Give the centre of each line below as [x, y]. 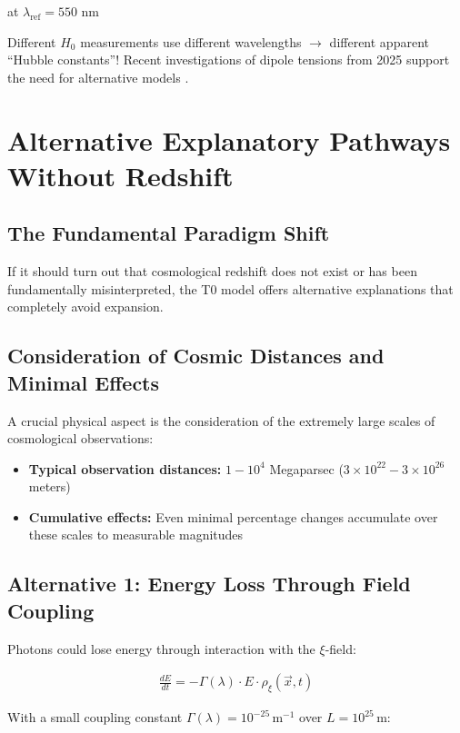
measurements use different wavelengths [191, 41]
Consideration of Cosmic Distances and [196, 356]
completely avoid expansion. [85, 307]
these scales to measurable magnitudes [136, 535]
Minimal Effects [84, 382]
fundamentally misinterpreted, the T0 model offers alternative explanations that [230, 288]
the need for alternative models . [98, 77]
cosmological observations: [80, 438]
